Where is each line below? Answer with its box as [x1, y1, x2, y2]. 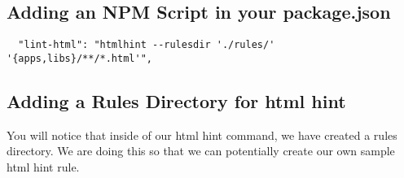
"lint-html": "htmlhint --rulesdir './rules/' [18, 39, 275, 51]
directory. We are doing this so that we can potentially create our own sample [7, 142, 395, 159]
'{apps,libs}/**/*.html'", [7, 52, 152, 64]
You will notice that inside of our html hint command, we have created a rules [7, 126, 397, 143]
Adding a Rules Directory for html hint [7, 88, 346, 113]
